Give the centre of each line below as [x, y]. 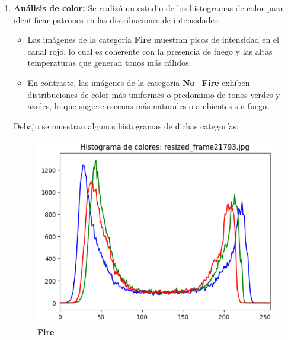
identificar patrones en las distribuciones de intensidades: [117, 19]
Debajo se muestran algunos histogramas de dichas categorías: [126, 125]
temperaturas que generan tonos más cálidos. [109, 63]
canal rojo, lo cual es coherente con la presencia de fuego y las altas [150, 51]
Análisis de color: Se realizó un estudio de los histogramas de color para [148, 8]
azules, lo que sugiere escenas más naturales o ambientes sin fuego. [148, 106]
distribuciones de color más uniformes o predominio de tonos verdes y [154, 94]
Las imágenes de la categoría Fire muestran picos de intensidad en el [153, 39]
